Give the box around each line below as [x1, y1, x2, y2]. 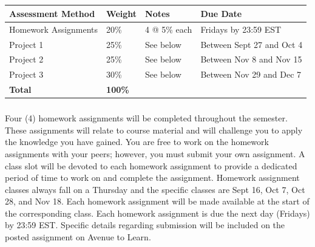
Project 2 [9, 53, 44, 66]
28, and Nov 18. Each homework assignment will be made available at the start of [5, 195, 310, 208]
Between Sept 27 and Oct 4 [200, 38, 303, 50]
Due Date [200, 7, 242, 19]
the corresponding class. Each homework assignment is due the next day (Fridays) [5, 206, 310, 219]
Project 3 [9, 68, 44, 81]
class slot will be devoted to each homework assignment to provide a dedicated [5, 159, 297, 172]
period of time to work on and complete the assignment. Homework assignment [5, 171, 300, 184]
